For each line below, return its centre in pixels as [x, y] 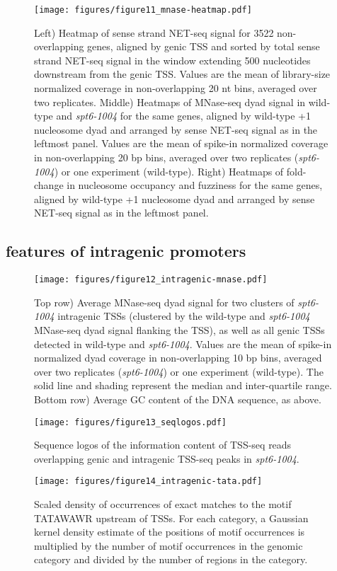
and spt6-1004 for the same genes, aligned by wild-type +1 [183, 116]
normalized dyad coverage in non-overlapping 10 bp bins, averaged [178, 358]
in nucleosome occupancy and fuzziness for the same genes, [195, 185]
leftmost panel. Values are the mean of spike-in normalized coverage [181, 143]
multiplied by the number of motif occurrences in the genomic [168, 545]
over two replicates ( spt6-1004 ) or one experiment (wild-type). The [179, 371]
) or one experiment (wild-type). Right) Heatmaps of [169, 171]
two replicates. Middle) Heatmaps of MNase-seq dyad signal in [170, 102]
